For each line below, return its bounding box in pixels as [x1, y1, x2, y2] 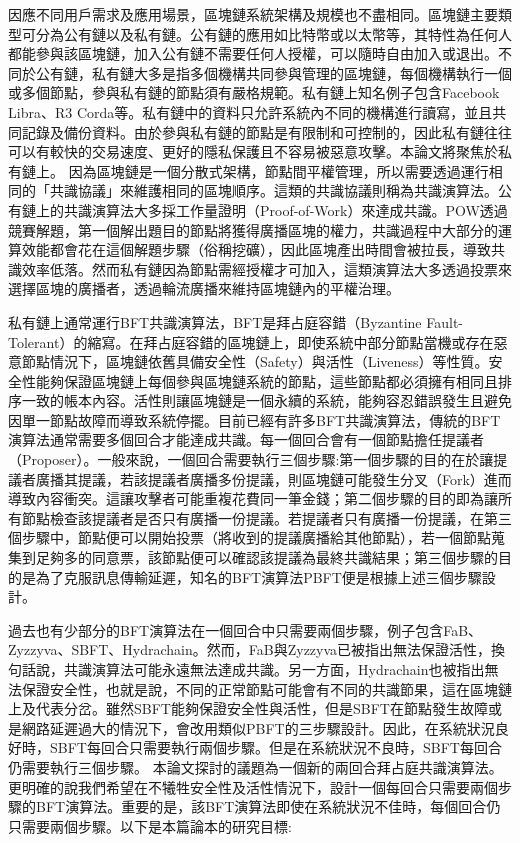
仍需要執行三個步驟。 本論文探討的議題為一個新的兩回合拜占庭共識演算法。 [8, 756, 503, 777]
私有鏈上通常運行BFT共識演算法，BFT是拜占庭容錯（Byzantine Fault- [8, 311, 463, 332]
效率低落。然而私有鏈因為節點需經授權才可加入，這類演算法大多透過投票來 [21, 258, 512, 279]
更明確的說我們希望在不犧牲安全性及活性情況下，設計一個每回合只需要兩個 [8, 776, 498, 797]
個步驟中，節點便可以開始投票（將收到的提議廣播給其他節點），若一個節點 [8, 527, 491, 548]
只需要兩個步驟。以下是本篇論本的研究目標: [8, 815, 292, 836]
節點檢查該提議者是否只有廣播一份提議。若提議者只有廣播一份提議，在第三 [21, 507, 512, 528]
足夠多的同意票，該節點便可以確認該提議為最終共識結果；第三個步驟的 [35, 547, 498, 568]
